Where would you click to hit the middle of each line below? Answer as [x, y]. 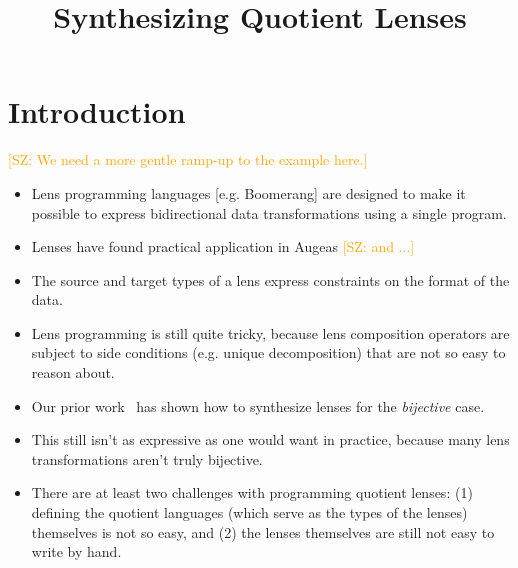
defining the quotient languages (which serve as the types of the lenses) [249, 512]
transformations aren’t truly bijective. [147, 458]
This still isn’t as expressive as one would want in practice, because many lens [270, 439]
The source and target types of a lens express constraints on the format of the [270, 279]
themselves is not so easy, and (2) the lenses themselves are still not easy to [263, 531]
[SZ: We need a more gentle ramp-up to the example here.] [188, 159]
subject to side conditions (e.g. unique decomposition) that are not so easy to [268, 352]
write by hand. [76, 551]
